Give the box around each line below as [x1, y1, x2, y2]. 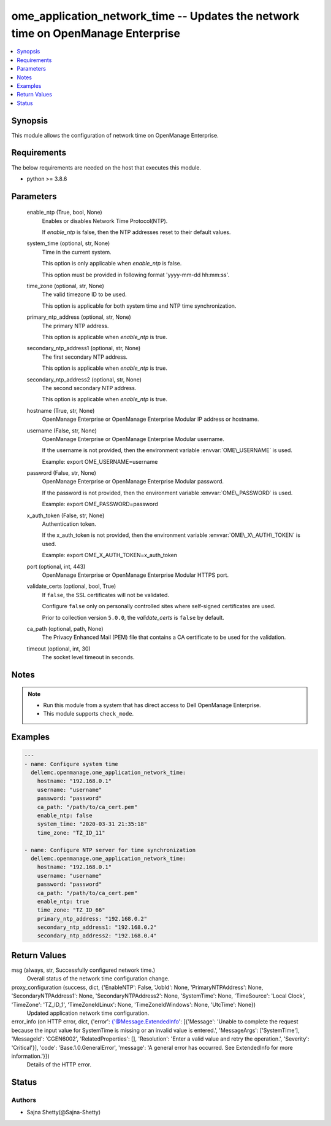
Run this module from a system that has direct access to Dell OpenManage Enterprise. [43, 701, 261, 709]
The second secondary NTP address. [42, 384, 137, 391]
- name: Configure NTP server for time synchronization [24, 846, 196, 853]
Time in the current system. [42, 248, 112, 256]
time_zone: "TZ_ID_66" [37, 907, 105, 913]
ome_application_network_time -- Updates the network [11, 9, 300, 23]
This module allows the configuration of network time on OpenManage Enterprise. [11, 131, 219, 139]
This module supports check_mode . [43, 710, 134, 717]
